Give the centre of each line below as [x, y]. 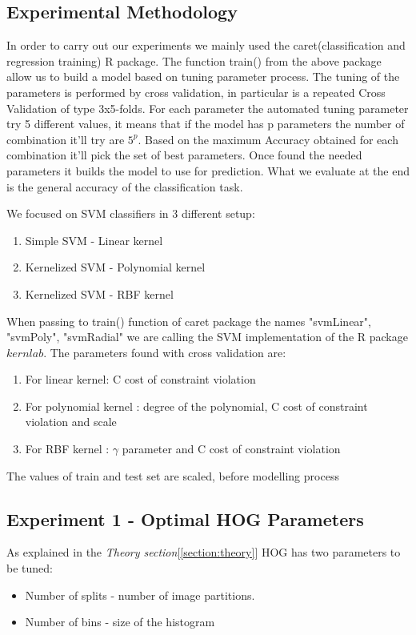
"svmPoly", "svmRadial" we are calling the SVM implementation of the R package [207, 337]
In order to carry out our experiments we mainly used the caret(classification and [206, 45]
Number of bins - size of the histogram [120, 622]
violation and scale [71, 422]
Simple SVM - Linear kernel [94, 240]
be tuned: [30, 568]
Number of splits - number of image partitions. [140, 595]
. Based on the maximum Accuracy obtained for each [268, 139]
